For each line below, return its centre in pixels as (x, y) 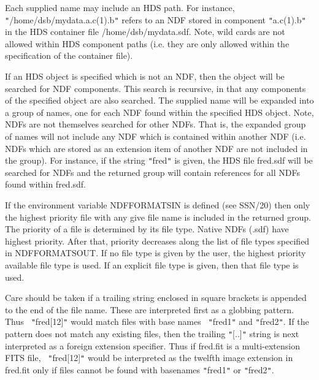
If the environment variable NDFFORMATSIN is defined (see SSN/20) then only (158, 205)
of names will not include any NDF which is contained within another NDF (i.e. (156, 136)
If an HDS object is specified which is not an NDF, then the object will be (145, 76)
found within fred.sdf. (46, 184)
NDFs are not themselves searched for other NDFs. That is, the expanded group (156, 124)
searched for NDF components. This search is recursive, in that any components (156, 88)
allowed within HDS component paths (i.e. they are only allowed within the (147, 43)
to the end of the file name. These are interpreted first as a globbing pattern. (149, 309)
